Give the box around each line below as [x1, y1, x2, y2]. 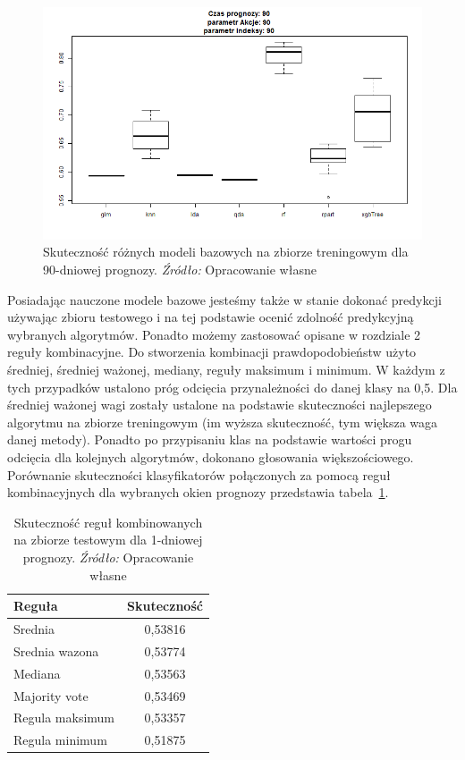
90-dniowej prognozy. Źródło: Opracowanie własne [43, 260, 317, 279]
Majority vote [13, 686, 89, 705]
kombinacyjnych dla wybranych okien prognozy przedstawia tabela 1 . [7, 483, 389, 502]
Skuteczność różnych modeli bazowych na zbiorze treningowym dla [43, 242, 409, 261]
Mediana [13, 663, 61, 682]
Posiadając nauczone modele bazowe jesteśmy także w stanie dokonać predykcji [7, 290, 442, 308]
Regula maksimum [13, 708, 115, 727]
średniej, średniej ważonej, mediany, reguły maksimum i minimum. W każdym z [7, 360, 445, 379]
